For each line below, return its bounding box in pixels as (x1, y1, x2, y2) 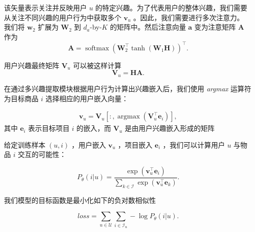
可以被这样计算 (73, 60, 121, 70)
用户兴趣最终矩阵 (4, 60, 59, 70)
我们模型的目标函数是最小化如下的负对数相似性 (4, 194, 156, 205)
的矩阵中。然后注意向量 (109, 22, 186, 32)
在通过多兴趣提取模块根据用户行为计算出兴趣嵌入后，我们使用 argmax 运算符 (4, 83, 252, 93)
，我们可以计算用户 (163, 139, 225, 150)
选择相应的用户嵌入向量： (45, 93, 129, 103)
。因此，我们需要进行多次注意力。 (133, 12, 244, 22)
